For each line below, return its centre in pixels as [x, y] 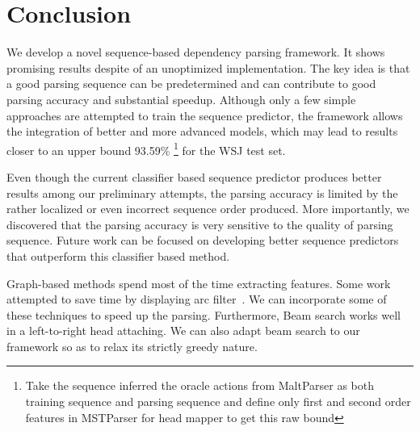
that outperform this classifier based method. [118, 255]
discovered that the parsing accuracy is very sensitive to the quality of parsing [200, 224]
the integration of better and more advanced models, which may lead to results [202, 131]
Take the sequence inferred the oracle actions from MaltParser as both [200, 385]
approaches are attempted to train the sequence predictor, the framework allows [205, 115]
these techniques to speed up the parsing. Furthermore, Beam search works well [204, 314]
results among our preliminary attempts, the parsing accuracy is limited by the [202, 192]
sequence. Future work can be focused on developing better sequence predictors [203, 240]
